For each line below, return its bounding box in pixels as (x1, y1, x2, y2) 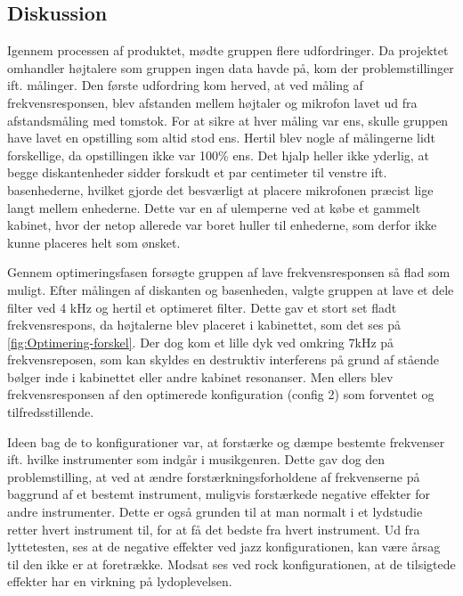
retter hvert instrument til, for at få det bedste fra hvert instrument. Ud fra (7, 519, 420, 538)
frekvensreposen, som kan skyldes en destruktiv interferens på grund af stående (7, 350, 440, 369)
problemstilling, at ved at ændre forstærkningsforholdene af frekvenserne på (7, 467, 420, 486)
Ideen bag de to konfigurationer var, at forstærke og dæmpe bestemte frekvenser (7, 432, 445, 451)
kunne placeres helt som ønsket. (7, 233, 181, 251)
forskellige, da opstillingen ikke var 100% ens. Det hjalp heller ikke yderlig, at (7, 145, 429, 164)
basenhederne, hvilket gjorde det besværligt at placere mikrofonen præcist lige (7, 180, 434, 199)
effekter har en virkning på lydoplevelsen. (7, 572, 232, 591)
